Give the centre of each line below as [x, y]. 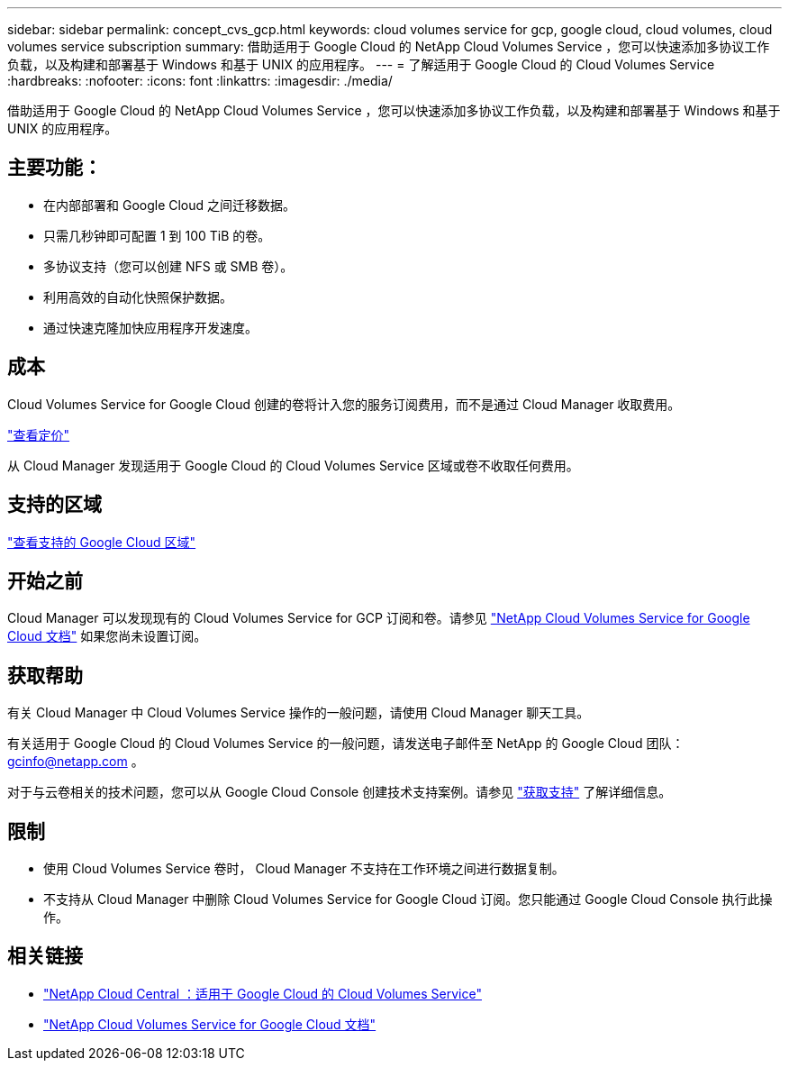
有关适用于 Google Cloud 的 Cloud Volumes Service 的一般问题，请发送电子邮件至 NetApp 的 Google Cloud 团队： [346, 744]
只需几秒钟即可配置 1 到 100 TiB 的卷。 [157, 235]
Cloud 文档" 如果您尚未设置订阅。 [107, 636]
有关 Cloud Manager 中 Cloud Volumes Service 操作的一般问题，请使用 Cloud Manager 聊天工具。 [299, 713]
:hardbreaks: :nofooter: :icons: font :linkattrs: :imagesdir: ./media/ [200, 81]
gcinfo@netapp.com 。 [76, 762]
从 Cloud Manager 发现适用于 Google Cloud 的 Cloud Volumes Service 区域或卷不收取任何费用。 [293, 465]
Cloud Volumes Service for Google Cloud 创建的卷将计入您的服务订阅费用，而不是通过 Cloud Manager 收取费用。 [344, 404]
